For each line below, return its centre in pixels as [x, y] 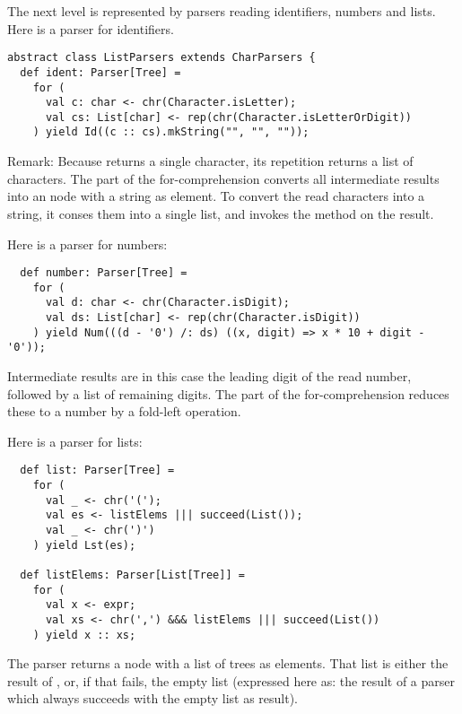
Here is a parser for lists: [75, 441]
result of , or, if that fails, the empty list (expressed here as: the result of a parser [231, 680]
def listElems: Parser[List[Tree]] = [132, 575]
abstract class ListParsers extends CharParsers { [161, 58]
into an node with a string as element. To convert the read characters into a [216, 196]
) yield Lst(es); [84, 545]
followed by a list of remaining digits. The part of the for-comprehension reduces [228, 393]
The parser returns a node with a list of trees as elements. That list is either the [228, 663]
